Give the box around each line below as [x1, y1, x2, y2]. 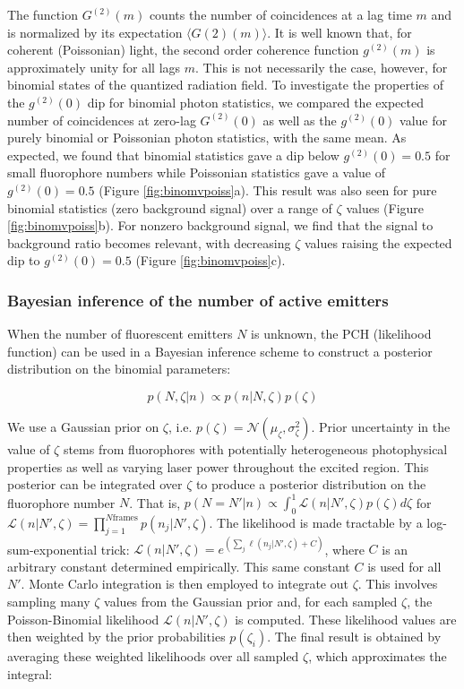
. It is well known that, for [267, 22, 412, 41]
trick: [100, 539, 130, 558]
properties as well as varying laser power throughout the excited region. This [7, 457, 429, 476]
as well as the [262, 110, 337, 129]
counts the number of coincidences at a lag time [149, 5, 412, 23]
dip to [7, 251, 40, 270]
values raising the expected [304, 233, 452, 252]
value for [400, 110, 447, 129]
